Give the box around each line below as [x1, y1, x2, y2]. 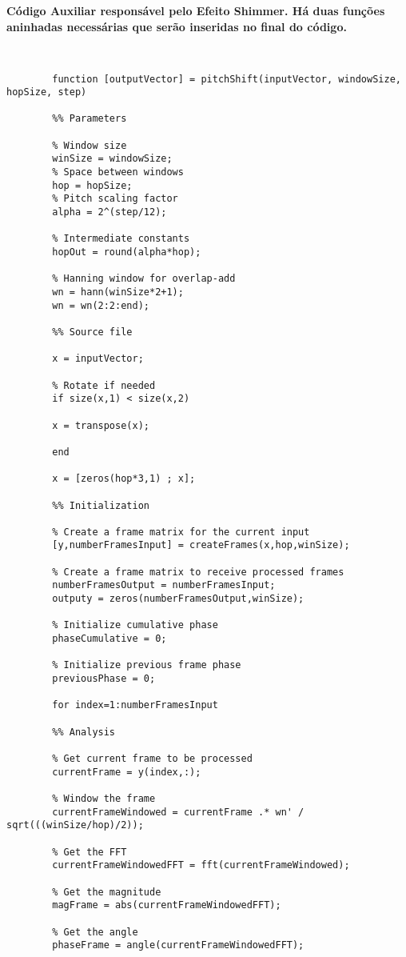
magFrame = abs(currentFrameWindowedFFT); [52, 899, 281, 911]
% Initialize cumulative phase [52, 619, 218, 631]
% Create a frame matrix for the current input [52, 526, 310, 538]
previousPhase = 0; [52, 673, 156, 685]
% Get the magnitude [52, 886, 161, 898]
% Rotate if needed [52, 379, 156, 391]
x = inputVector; [52, 353, 144, 365]
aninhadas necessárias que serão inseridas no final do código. [6, 18, 347, 34]
